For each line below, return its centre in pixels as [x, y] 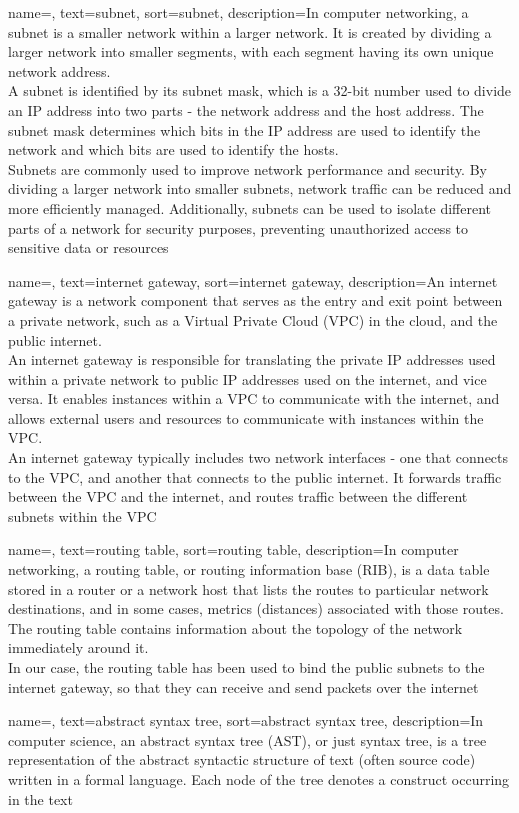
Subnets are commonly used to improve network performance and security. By [247, 168]
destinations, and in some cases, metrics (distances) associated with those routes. [256, 608]
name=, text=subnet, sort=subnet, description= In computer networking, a [238, 12]
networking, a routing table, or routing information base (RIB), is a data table [249, 569]
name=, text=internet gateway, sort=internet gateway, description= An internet [253, 280]
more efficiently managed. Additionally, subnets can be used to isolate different [249, 207]
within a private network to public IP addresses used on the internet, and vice [247, 378]
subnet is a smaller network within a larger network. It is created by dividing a [250, 31]
